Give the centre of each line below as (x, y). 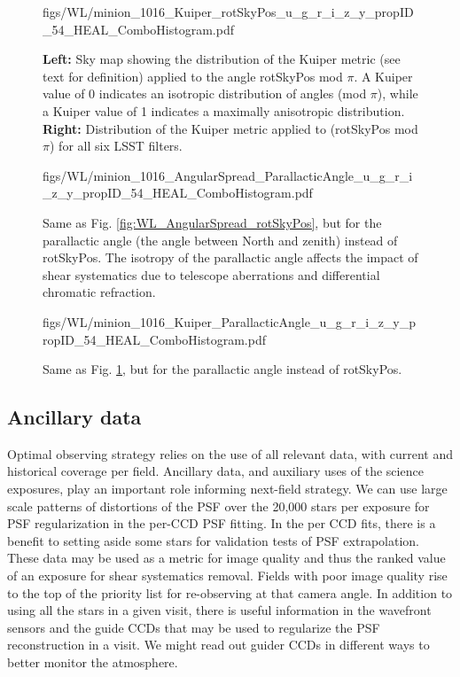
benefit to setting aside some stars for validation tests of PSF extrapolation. (213, 540)
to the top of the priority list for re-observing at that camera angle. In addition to (230, 592)
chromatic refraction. (99, 292)
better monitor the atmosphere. (93, 662)
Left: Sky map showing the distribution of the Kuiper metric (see (222, 59)
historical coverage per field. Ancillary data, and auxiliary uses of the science (215, 471)
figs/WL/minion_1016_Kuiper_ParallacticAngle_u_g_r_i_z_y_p (230, 321)
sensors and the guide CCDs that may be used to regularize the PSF (194, 627)
